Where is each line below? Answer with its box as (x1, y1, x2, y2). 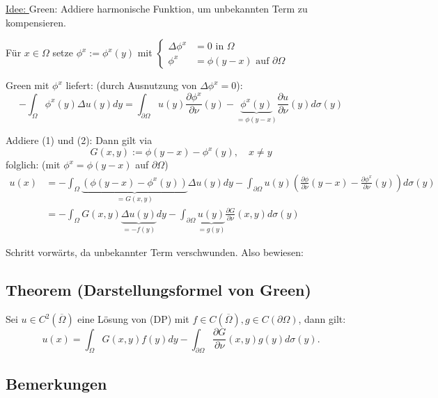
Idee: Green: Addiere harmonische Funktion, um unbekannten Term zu (6, 1, 308, 15)
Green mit (6, 78, 49, 93)
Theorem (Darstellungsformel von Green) (6, 279, 311, 301)
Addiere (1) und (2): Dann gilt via (6, 133, 152, 148)
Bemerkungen (6, 372, 107, 394)
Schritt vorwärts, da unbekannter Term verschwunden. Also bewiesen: (6, 245, 304, 260)
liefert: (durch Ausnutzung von (65, 78, 197, 93)
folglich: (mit (6, 157, 61, 172)
